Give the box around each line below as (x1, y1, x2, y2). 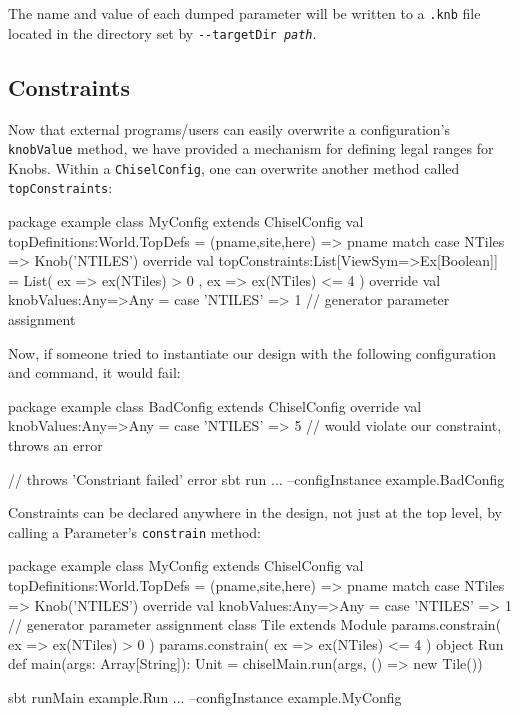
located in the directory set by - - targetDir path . (8, 22, 317, 43)
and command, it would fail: (8, 362, 181, 383)
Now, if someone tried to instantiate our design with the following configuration (8, 342, 497, 363)
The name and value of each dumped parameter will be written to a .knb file (8, 3, 481, 23)
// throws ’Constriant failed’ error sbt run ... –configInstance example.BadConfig (8, 468, 505, 489)
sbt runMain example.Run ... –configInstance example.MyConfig (8, 687, 402, 708)
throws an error (8, 435, 103, 456)
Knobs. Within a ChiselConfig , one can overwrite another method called (8, 157, 460, 178)
